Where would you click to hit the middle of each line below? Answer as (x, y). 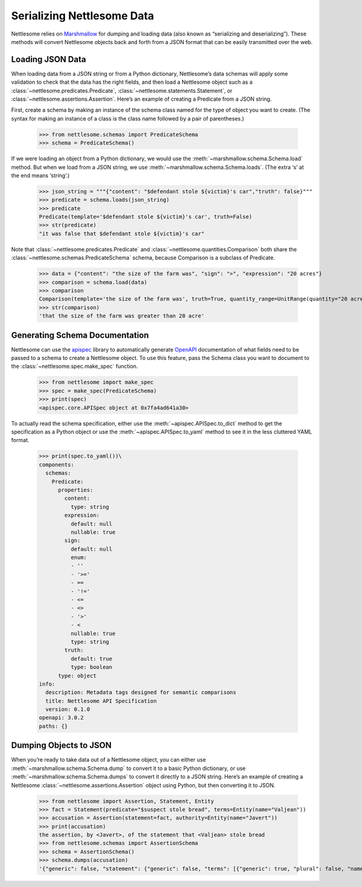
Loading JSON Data (49, 59)
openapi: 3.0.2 (61, 718)
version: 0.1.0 (68, 709)
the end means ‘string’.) (40, 175)
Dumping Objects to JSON (61, 746)
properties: (76, 490)
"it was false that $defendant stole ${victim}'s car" (122, 233)
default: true (91, 658)
